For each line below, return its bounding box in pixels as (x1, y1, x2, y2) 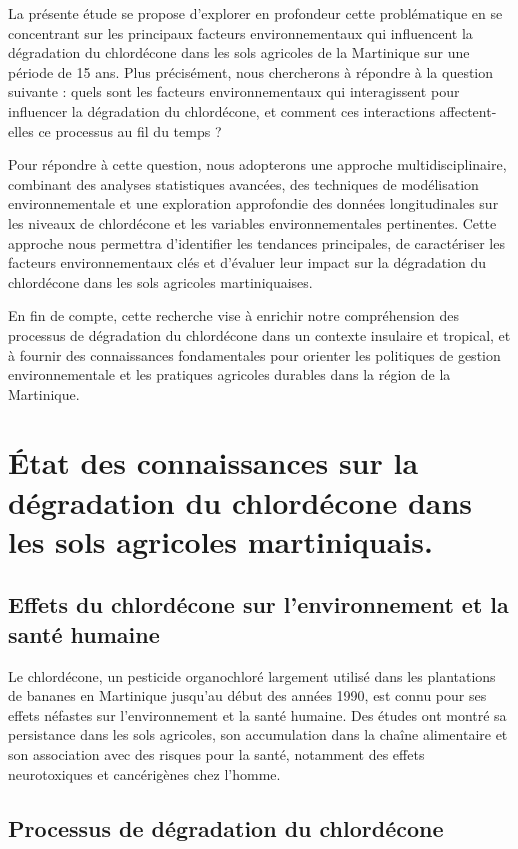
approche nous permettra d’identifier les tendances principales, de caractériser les (8, 232, 505, 253)
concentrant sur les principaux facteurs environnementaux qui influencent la (8, 22, 473, 43)
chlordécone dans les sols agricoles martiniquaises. (8, 271, 313, 292)
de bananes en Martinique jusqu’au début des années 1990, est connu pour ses (8, 685, 487, 706)
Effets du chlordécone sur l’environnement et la (8, 589, 509, 620)
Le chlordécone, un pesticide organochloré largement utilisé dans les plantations (8, 665, 496, 686)
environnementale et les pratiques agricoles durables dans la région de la (8, 364, 451, 385)
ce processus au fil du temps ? (38, 120, 222, 141)
